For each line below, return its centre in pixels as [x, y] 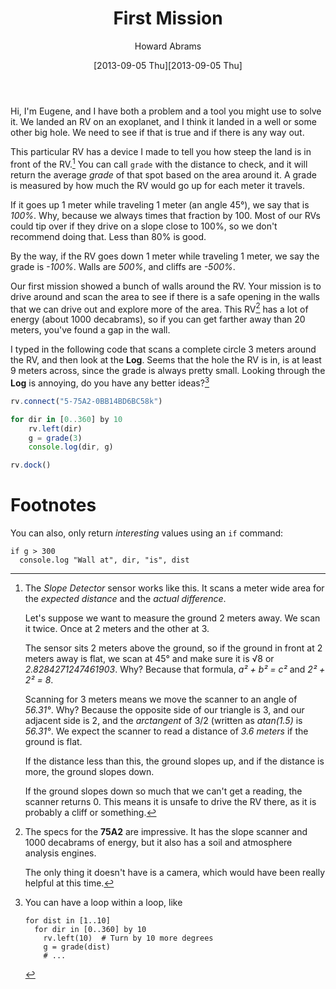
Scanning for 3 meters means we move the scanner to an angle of [161, 699]
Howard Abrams [168, 46]
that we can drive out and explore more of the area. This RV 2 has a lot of [159, 308]
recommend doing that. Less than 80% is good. [108, 236]
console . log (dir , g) [71, 447]
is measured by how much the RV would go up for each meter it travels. [157, 185]
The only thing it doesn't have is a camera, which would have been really [175, 873]
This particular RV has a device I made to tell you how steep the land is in [161, 151]
